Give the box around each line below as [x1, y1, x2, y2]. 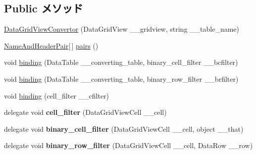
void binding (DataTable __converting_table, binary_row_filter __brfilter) [4, 73, 239, 84]
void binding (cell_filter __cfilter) [4, 90, 109, 101]
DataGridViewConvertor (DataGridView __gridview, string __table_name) [4, 24, 239, 34]
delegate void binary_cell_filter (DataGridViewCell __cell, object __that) [4, 123, 244, 134]
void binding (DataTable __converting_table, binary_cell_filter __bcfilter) [4, 57, 238, 67]
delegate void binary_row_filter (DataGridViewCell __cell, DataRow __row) [4, 140, 253, 151]
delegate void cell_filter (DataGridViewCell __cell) [4, 107, 167, 117]
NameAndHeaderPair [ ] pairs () [4, 40, 99, 51]
